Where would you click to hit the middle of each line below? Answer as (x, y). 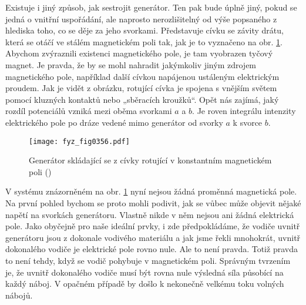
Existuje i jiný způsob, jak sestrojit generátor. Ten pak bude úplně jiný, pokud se (151, 7)
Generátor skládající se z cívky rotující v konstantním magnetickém (150, 160)
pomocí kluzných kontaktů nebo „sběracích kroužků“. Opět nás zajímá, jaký (142, 99)
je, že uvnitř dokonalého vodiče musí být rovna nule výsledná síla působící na (144, 272)
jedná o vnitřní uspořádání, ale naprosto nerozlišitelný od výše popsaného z (141, 19)
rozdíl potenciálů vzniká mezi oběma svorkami (89, 111)
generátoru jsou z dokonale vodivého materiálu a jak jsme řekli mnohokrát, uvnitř (153, 237)
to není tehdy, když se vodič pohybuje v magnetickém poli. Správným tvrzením (148, 260)
